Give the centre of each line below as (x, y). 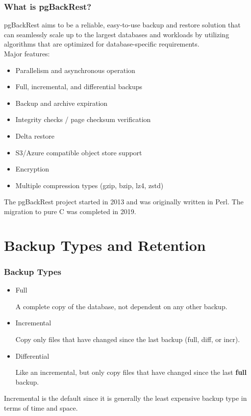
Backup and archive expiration (62, 103)
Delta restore (35, 135)
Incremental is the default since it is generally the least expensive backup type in (125, 398)
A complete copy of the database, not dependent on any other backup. (121, 306)
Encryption (32, 169)
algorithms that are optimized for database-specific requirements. (102, 44)
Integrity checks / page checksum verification (83, 119)
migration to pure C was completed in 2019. (70, 211)
